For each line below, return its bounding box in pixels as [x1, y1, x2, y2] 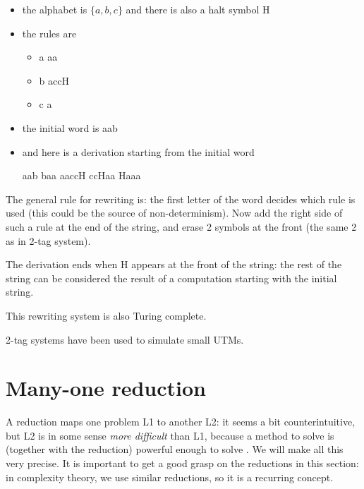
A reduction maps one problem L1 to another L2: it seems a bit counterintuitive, [6, 414, 356, 429]
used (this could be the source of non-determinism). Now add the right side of [6, 205, 343, 220]
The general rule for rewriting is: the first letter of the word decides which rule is [6, 191, 356, 206]
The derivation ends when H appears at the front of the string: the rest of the [6, 257, 342, 272]
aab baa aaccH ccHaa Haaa [22, 168, 141, 183]
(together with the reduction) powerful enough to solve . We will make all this [6, 442, 344, 457]
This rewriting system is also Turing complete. [6, 308, 207, 322]
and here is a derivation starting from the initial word [22, 144, 255, 159]
